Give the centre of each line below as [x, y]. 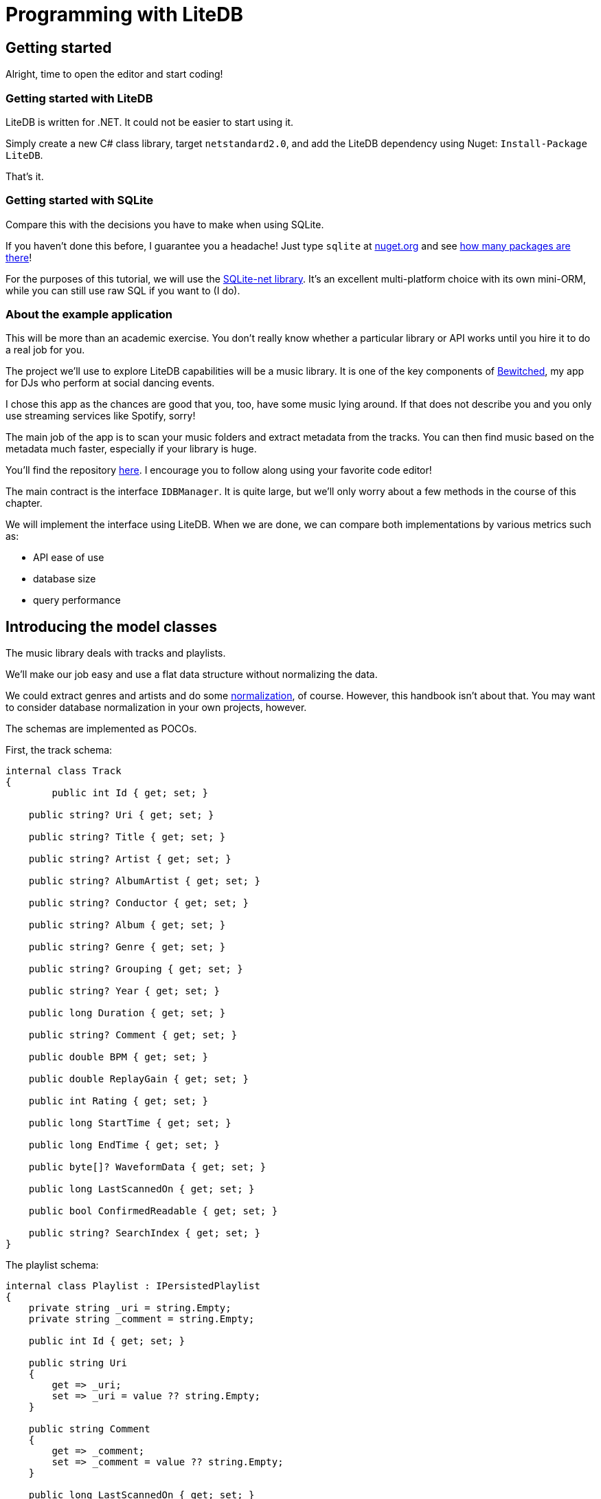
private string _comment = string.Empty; [141, 1319]
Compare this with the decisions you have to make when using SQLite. [165, 224]
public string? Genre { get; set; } [127, 947]
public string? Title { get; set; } [127, 837]
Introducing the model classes [112, 626]
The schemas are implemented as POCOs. [101, 729]
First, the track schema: [59, 750]
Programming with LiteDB [125, 14]
